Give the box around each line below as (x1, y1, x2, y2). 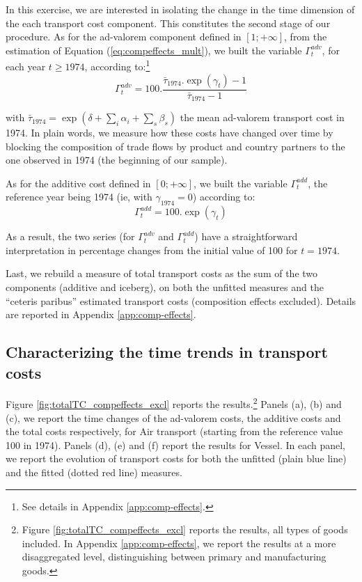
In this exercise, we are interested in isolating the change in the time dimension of (6, 2, 355, 16)
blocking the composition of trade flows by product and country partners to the (6, 139, 345, 153)
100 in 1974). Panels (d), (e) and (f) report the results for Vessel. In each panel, (6, 437, 346, 452)
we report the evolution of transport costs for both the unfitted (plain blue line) (6, 451, 347, 466)
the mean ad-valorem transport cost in (180, 110, 345, 125)
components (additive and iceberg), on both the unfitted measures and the (6, 280, 324, 294)
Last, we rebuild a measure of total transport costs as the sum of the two (6, 266, 318, 281)
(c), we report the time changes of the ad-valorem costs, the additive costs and (6, 410, 341, 425)
